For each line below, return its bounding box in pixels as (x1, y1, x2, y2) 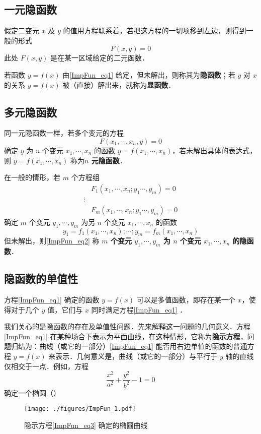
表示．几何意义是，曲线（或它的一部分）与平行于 (55, 351, 218, 361)
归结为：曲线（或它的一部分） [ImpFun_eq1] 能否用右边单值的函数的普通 (11, 341, 247, 351)
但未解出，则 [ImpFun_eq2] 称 (4, 235, 100, 246)
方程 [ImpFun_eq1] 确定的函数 (4, 294, 100, 305)
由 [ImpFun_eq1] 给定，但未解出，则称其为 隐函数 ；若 (62, 69, 235, 80)
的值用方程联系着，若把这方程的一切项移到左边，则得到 (63, 25, 246, 36)
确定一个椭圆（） (4, 387, 60, 398)
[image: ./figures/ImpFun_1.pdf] (24, 405, 136, 413)
